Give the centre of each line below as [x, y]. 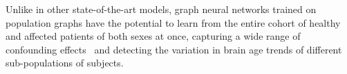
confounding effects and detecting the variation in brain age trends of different [174, 49]
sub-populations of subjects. [65, 63]
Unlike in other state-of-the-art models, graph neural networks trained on [161, 9]
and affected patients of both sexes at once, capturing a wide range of [153, 36]
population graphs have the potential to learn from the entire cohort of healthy [173, 22]
